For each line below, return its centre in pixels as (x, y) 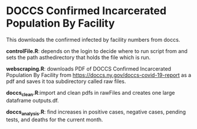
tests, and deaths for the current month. (55, 120)
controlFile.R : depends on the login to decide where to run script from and (97, 51)
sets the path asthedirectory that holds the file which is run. (78, 57)
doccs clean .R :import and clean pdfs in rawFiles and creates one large (91, 93)
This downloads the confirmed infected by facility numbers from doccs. (93, 39)
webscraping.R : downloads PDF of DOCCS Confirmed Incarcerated (89, 68)
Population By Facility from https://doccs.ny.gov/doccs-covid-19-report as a (99, 75)
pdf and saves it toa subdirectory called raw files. (66, 81)
